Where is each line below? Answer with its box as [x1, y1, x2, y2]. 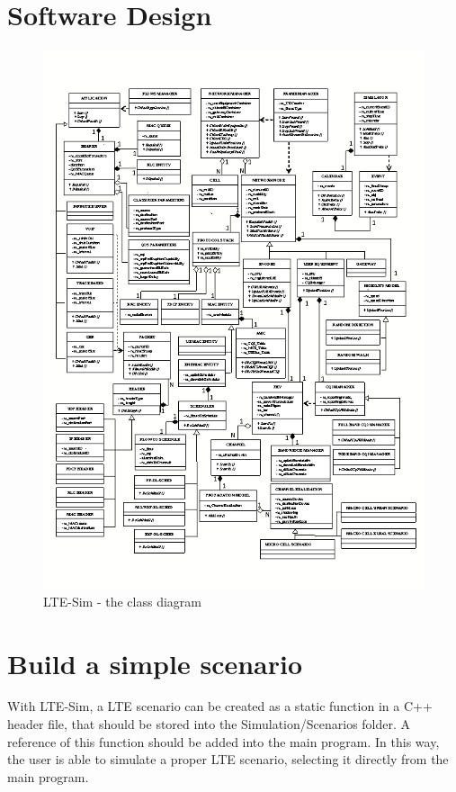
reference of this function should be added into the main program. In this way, [7, 732, 440, 751]
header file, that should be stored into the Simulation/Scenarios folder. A [7, 715, 411, 733]
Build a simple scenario [7, 644, 303, 681]
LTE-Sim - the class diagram [43, 591, 201, 610]
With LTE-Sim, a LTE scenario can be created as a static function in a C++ [7, 697, 433, 715]
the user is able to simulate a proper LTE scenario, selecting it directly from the [7, 750, 449, 769]
